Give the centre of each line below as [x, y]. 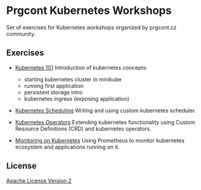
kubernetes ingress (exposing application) [77, 98]
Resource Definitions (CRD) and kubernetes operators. [83, 129]
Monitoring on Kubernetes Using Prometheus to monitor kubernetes [100, 140]
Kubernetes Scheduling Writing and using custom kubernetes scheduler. [105, 110]
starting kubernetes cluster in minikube [73, 79]
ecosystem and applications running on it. [67, 147]
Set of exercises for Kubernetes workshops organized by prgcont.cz [91, 27]
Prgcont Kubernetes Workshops [89, 11]
